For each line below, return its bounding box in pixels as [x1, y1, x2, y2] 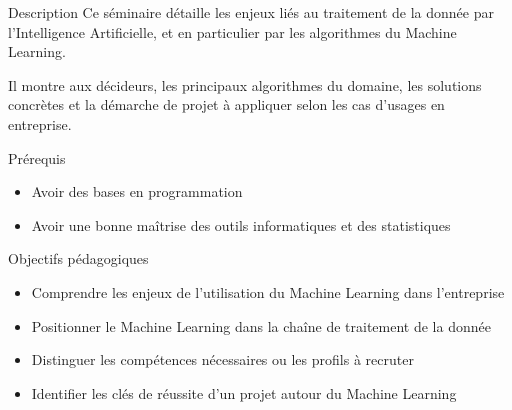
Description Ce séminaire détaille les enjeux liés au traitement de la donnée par [8, 2, 494, 22]
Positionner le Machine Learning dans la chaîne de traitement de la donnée [31, 315, 491, 336]
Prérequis [8, 147, 66, 168]
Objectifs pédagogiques [8, 248, 149, 269]
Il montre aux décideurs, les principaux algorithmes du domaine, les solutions [8, 74, 482, 95]
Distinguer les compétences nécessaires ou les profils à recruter [31, 349, 414, 370]
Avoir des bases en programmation [31, 181, 243, 202]
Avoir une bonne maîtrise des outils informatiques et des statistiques [31, 214, 451, 235]
